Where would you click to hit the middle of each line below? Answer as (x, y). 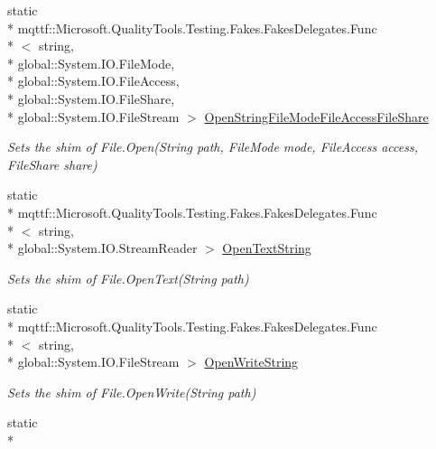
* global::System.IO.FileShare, (91, 98)
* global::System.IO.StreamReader (102, 248)
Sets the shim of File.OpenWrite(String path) (132, 392)
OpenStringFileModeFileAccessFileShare (316, 116)
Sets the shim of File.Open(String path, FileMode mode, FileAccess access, (213, 147)
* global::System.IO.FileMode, (91, 63)
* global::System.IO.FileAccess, (93, 81)
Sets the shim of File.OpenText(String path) (128, 278)
